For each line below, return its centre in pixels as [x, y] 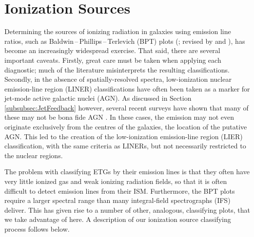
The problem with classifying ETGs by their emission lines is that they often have [127, 172]
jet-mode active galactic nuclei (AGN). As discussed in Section [98, 98]
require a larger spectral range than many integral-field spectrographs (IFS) [117, 200]
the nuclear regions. [34, 155]
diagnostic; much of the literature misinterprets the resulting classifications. [117, 69]
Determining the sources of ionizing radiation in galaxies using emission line [118, 31]
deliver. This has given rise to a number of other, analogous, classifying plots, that [127, 210]
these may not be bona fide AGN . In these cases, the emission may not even [119, 117]
